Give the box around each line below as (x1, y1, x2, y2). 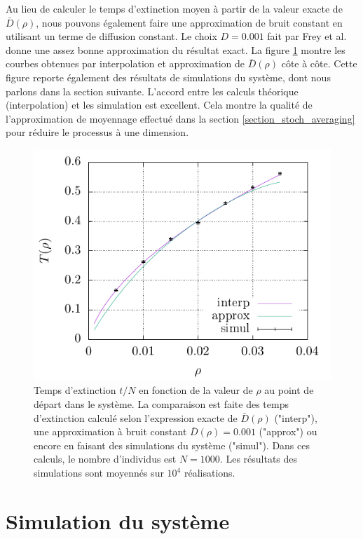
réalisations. (184, 465, 235, 480)
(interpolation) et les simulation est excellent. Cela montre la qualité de (6, 97, 313, 112)
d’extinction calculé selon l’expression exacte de (34, 410, 238, 425)
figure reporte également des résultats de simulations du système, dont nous (6, 69, 331, 84)
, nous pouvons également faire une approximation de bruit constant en (36, 15, 343, 29)
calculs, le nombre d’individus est (34, 451, 177, 466)
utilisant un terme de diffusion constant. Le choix (6, 29, 217, 43)
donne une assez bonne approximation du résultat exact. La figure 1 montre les (6, 42, 345, 57)
